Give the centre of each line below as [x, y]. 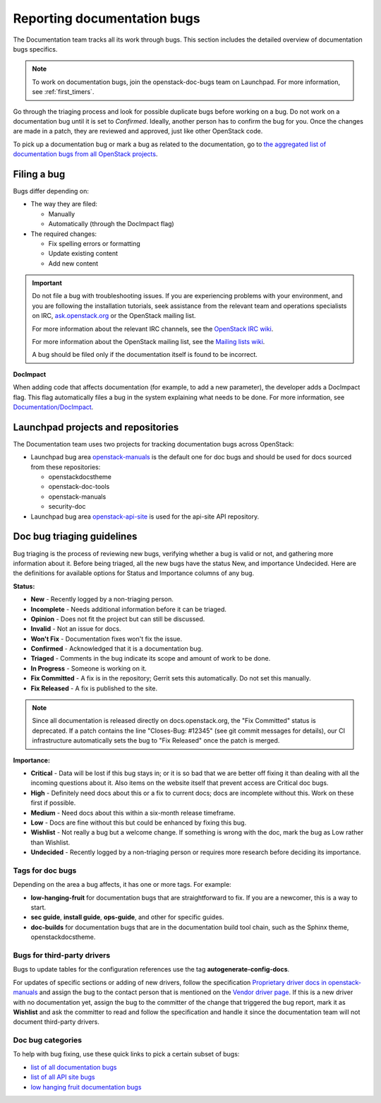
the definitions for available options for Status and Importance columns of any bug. [133, 573]
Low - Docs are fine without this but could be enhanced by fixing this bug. [139, 822]
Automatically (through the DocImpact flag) [111, 224]
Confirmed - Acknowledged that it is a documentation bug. [117, 649]
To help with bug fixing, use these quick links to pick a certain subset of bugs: [126, 1054]
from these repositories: [66, 467]
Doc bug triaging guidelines [75, 537]
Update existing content [83, 254]
